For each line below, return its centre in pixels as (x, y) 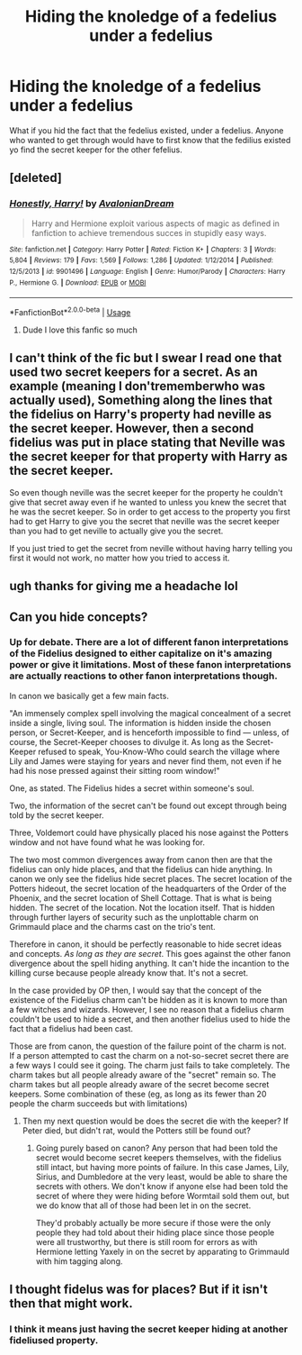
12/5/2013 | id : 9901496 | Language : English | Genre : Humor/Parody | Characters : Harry (147, 271)
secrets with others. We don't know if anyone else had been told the (162, 1186)
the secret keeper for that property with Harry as (149, 457)
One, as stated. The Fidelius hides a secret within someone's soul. (132, 788)
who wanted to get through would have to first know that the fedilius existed (150, 140)
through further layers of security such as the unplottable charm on (134, 917)
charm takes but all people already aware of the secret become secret (139, 1084)
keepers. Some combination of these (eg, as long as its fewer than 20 (138, 1094)
